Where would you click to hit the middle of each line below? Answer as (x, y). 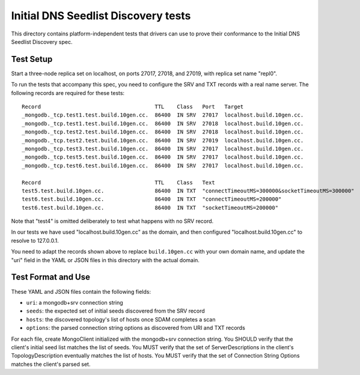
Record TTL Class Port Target (133, 107)
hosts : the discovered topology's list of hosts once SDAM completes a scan (121, 319)
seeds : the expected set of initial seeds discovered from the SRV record (116, 311)
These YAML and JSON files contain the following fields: (81, 291)
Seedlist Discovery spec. (42, 41)
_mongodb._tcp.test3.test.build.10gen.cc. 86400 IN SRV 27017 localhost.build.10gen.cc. (163, 148)
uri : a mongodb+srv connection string (75, 302)
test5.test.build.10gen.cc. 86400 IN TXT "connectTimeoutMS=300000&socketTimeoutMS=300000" (188, 191)
